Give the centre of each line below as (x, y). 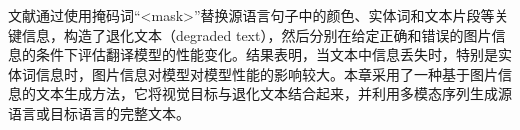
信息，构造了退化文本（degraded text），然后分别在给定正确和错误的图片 (256, 34)
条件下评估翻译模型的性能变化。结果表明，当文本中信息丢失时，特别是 (266, 54)
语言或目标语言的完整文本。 (99, 112)
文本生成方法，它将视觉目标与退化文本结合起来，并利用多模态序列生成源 (273, 93)
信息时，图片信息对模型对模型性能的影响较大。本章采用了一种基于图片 (266, 73)
